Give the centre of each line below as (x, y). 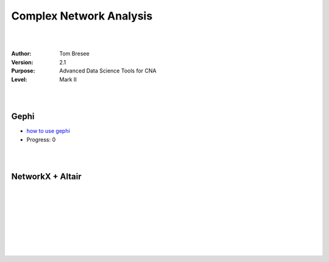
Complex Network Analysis (82, 16)
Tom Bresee (74, 54)
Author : (21, 54)
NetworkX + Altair (46, 177)
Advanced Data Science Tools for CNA (108, 71)
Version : (22, 62)
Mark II (68, 79)
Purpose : (23, 71)
